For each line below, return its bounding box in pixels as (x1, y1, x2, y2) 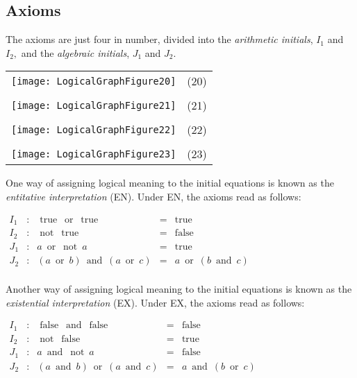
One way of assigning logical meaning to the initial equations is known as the (6, 175, 334, 190)
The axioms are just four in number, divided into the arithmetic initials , (6, 32, 313, 46)
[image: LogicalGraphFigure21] (11, 99, 176, 111)
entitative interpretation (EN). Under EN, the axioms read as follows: (6, 189, 301, 203)
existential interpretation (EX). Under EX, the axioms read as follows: (6, 295, 305, 309)
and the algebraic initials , (21, 45, 130, 60)
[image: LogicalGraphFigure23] (11, 148, 176, 160)
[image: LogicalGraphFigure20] (11, 75, 176, 87)
